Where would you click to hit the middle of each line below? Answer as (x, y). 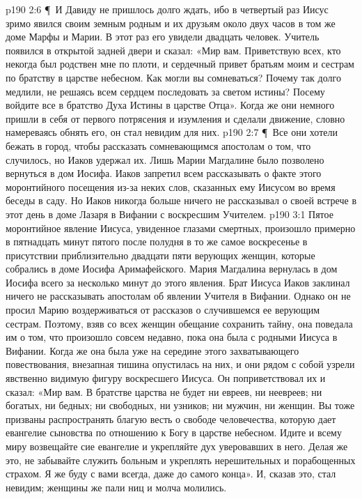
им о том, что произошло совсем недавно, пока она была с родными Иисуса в (172, 337)
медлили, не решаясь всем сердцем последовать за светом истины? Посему (165, 91)
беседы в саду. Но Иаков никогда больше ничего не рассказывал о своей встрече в (181, 200)
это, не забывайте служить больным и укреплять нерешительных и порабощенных (181, 460)
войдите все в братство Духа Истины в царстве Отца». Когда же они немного (170, 105)
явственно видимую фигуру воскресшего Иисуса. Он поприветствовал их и (166, 378)
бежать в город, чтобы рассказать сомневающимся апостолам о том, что (158, 145)
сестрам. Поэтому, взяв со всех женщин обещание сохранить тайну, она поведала (179, 323)
